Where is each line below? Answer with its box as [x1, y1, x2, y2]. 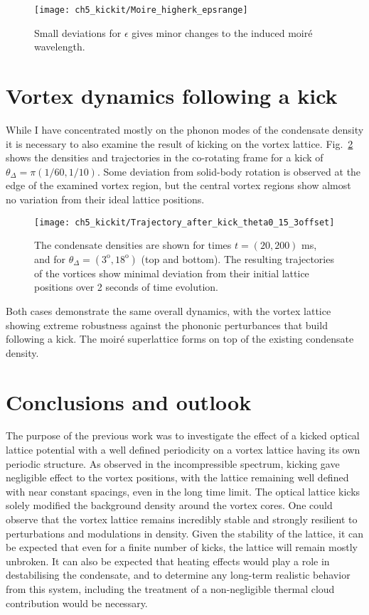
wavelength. [34, 39, 85, 54]
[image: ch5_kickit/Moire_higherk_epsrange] [34, 5, 248, 15]
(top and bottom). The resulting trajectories [141, 251, 334, 266]
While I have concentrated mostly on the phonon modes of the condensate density [6, 122, 364, 137]
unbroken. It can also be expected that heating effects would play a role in [6, 553, 330, 568]
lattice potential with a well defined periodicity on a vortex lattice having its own [6, 442, 360, 457]
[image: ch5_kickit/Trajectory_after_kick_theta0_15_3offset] [34, 217, 335, 228]
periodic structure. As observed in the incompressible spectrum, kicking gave [6, 456, 340, 471]
